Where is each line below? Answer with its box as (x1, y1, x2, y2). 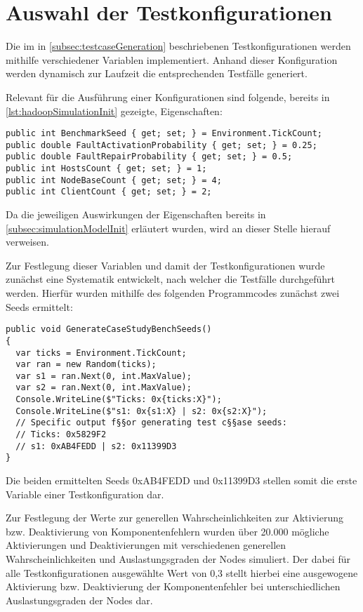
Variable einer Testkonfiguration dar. (6, 486, 164, 501)
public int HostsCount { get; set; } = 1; (6, 164, 207, 174)
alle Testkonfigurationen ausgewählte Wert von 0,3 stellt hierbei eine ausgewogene (6, 565, 358, 580)
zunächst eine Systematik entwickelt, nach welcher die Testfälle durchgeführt (6, 272, 335, 286)
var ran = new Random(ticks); (15, 359, 157, 370)
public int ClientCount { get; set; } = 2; (6, 187, 212, 197)
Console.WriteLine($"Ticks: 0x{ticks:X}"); (15, 394, 222, 405)
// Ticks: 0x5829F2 (15, 430, 107, 440)
